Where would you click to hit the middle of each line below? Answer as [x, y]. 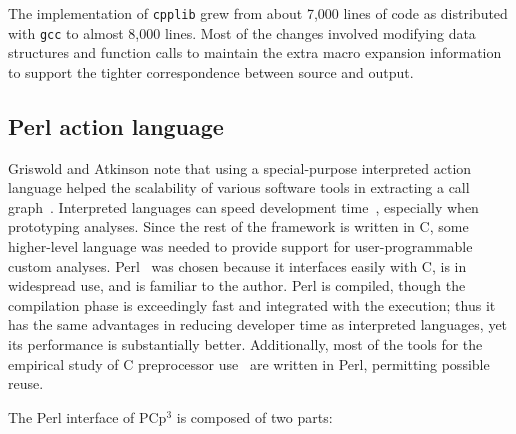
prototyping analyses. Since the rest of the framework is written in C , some [238, 226]
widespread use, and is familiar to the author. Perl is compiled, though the [237, 285]
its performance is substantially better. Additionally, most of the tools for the [245, 344]
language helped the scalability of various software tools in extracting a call [239, 187]
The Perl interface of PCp [87, 416]
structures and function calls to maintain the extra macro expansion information [255, 52]
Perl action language [116, 125]
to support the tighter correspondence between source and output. [211, 71]
